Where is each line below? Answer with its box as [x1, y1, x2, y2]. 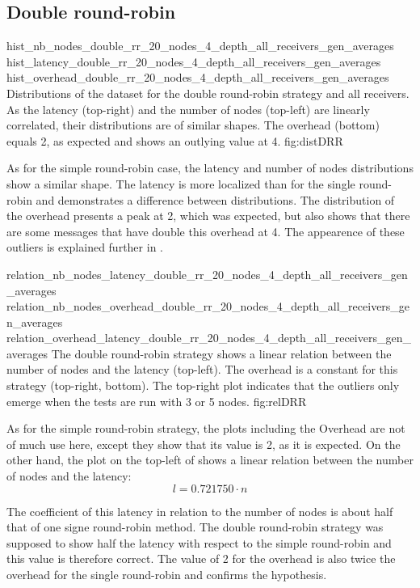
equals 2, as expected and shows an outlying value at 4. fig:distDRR [6, 132, 343, 149]
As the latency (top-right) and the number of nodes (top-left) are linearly [6, 100, 370, 117]
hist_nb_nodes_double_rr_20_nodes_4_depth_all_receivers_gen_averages [6, 37, 394, 54]
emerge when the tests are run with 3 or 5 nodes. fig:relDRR [6, 392, 307, 409]
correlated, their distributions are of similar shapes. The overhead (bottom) [6, 116, 380, 133]
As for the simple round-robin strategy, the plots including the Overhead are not [6, 420, 405, 437]
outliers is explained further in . [6, 239, 163, 256]
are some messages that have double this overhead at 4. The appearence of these [6, 222, 405, 239]
